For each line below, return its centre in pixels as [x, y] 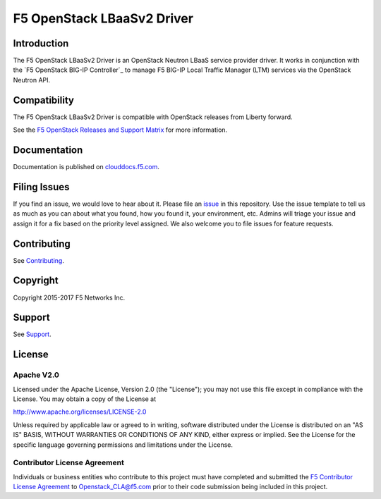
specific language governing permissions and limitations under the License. [123, 445]
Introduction [41, 43]
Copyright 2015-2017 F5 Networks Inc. [69, 297]
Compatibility [43, 100]
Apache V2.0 [36, 375]
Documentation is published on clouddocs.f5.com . [86, 167]
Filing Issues [41, 187]
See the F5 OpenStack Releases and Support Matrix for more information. [120, 130]
